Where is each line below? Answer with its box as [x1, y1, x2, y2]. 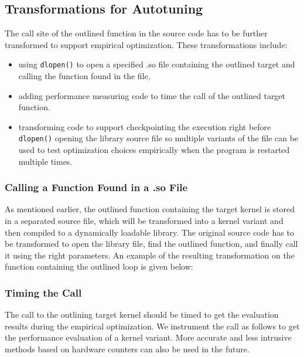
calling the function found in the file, [18, 70, 151, 82]
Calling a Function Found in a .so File [5, 180, 188, 195]
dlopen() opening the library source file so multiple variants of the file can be [18, 132, 299, 144]
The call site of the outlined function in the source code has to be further [5, 27, 268, 39]
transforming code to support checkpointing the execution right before [18, 120, 271, 132]
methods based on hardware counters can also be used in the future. [5, 343, 250, 355]
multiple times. [18, 155, 73, 167]
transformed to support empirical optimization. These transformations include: [5, 38, 288, 50]
